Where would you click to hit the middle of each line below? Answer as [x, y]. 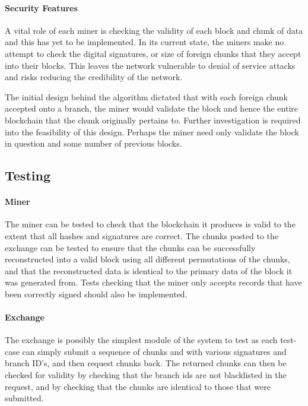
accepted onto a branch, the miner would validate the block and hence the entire [151, 108]
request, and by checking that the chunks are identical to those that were [138, 386]
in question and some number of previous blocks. [93, 143]
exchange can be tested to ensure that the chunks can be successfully [130, 247]
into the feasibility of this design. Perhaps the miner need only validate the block [152, 131]
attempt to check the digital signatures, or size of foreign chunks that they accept [153, 53]
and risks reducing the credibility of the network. [94, 77]
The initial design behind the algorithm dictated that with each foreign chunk [146, 96]
